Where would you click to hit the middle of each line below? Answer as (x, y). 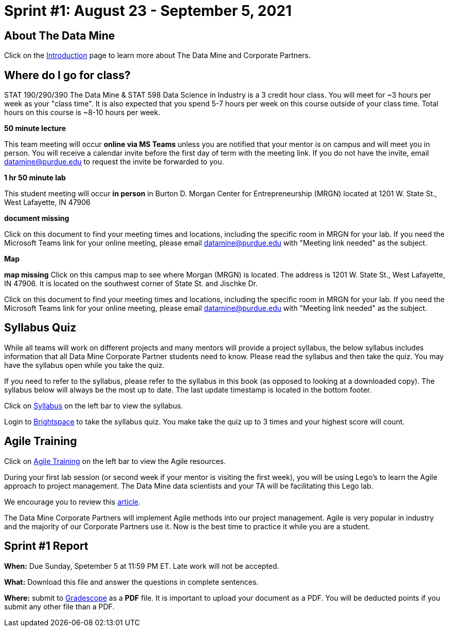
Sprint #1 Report (46, 546)
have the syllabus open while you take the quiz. (84, 365)
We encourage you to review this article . (73, 502)
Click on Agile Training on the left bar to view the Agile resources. (115, 461)
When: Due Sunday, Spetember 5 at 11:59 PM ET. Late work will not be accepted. (142, 566)
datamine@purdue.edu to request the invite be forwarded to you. (114, 162)
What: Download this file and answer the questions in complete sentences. (131, 582)
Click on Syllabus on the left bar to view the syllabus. (94, 405)
